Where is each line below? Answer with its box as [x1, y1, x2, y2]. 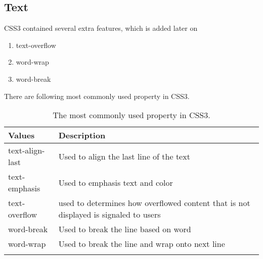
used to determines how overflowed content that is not [58, 197, 250, 209]
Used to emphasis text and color [58, 176, 173, 188]
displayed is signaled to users [58, 209, 161, 221]
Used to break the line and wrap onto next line [58, 238, 225, 250]
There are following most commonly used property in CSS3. [4, 90, 190, 101]
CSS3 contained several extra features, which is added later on [4, 23, 198, 33]
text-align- [8, 144, 45, 157]
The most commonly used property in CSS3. [53, 109, 210, 121]
